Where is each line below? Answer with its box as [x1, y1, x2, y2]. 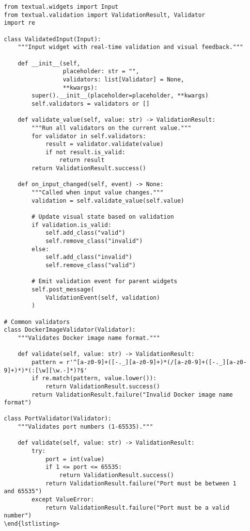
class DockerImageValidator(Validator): [4, 326, 136, 334]
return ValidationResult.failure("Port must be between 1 [45, 480, 236, 487]
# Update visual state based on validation [31, 213, 174, 221]
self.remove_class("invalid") [45, 238, 143, 245]
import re [4, 19, 35, 27]
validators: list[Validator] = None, [62, 76, 185, 83]
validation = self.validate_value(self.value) [31, 197, 185, 204]
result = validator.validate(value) [45, 141, 164, 148]
